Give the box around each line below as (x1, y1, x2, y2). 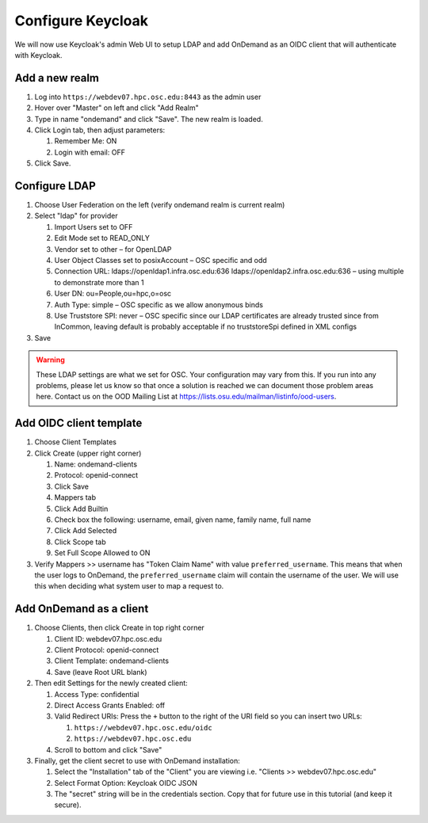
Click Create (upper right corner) (34, 448, 142, 458)
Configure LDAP (14, 179, 97, 192)
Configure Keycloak (14, 12, 148, 29)
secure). (54, 800, 82, 810)
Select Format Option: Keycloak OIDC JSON (54, 778, 198, 787)
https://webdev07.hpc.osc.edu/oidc (74, 723, 213, 732)
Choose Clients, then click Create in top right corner (34, 623, 205, 633)
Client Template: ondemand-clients (54, 656, 170, 665)
